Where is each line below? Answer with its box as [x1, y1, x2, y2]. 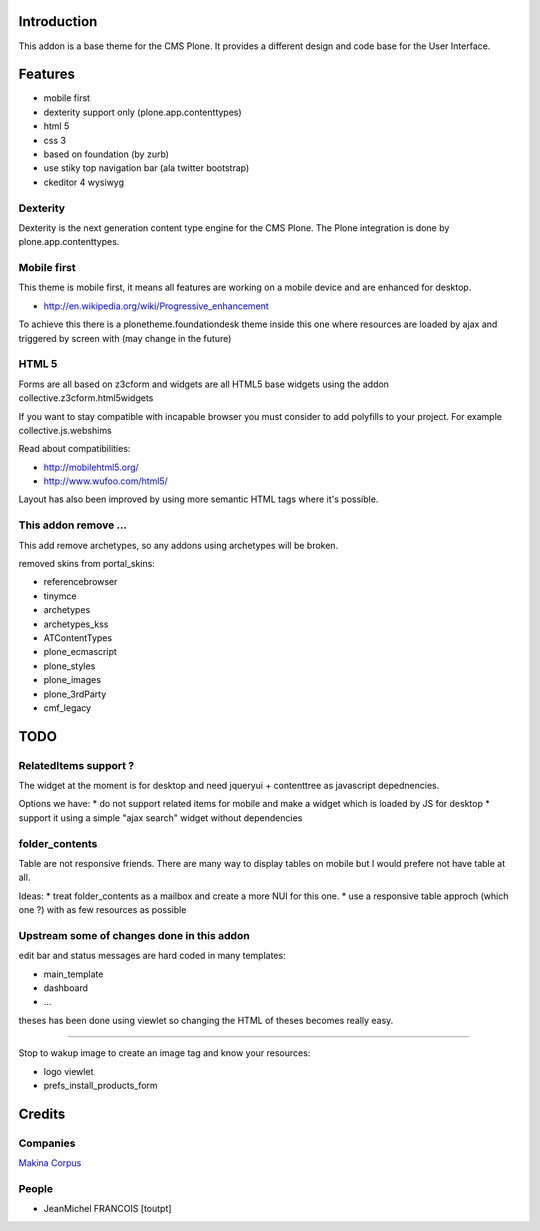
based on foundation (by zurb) [43, 148, 170, 160]
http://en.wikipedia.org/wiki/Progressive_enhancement [43, 300, 269, 312]
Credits [18, 1105, 66, 1122]
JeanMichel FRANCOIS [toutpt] [43, 1203, 172, 1215]
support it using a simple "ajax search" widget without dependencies [18, 811, 303, 824]
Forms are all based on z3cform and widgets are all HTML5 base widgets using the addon [18, 378, 390, 390]
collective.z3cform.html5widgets [18, 392, 154, 404]
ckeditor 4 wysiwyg [43, 176, 125, 188]
